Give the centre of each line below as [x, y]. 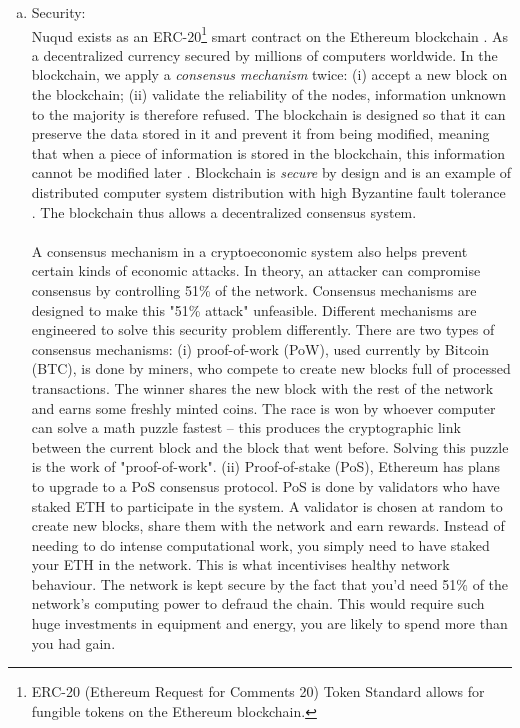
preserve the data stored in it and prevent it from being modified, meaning [260, 133]
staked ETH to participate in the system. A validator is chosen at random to [267, 505]
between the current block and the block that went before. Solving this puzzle [270, 446]
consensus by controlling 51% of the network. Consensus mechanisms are [254, 289]
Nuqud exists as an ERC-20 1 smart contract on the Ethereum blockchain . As [270, 34]
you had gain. [73, 642]
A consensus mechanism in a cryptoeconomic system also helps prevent [249, 250]
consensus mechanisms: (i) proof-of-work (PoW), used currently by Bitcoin [260, 348]
